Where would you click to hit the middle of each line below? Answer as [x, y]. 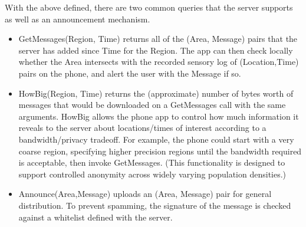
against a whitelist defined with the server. [96, 217]
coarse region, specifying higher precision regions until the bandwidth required [160, 151]
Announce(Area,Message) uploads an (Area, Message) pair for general [145, 194]
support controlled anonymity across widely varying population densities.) [152, 174]
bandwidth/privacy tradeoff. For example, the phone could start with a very [156, 139]
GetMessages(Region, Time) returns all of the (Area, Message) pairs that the [158, 39]
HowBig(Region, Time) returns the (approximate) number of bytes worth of [156, 93]
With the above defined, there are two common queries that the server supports [149, 7]
